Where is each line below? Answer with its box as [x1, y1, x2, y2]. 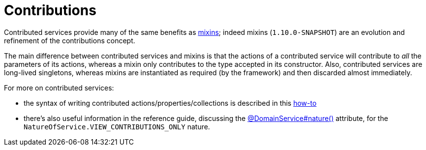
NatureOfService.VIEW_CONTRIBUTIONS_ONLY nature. [24, 122, 210, 131]
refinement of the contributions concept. [4, 36, 135, 45]
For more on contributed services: [4, 83, 114, 92]
